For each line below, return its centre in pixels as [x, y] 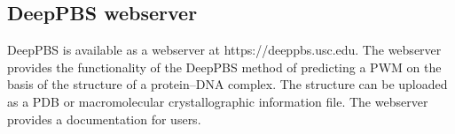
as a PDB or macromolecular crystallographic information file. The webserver [218, 101]
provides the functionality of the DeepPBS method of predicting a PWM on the [224, 67]
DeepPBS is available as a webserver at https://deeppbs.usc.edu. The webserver [224, 50]
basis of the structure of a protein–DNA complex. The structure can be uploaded [227, 84]
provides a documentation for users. [104, 119]
